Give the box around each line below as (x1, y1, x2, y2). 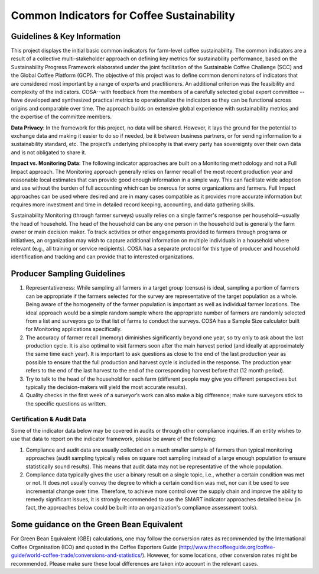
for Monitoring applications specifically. (25, 326, 122, 333)
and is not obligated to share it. (11, 148, 87, 156)
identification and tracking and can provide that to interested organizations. (11, 253, 194, 260)
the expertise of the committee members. (11, 113, 112, 121)
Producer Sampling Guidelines (11, 269, 126, 279)
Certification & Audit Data (11, 414, 86, 423)
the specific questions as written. (25, 400, 107, 407)
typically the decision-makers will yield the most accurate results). (25, 384, 187, 391)
